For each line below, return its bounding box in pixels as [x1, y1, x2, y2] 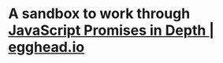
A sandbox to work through [8, 5, 191, 23]
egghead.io [8, 39, 85, 56]
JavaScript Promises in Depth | [8, 21, 215, 39]
